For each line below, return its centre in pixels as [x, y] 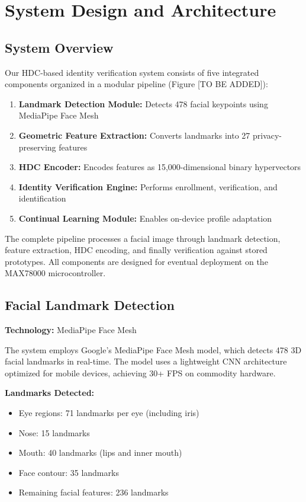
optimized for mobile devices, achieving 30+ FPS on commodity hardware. [140, 372]
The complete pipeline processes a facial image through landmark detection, [143, 238]
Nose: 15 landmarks [54, 432]
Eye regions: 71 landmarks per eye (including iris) [109, 413]
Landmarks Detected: [50, 393]
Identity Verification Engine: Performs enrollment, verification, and [148, 186]
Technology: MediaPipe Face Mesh [71, 330]
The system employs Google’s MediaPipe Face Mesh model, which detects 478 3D [153, 349]
